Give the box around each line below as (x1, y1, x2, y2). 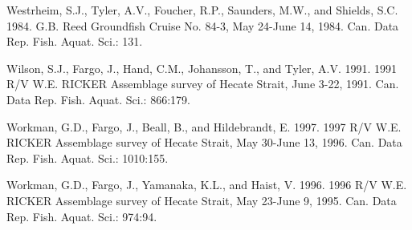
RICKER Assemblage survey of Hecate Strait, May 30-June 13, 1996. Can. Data (6, 134, 402, 151)
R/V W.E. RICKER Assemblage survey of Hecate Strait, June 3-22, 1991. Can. (6, 75, 399, 92)
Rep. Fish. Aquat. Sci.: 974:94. (6, 208, 157, 224)
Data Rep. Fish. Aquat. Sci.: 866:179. (6, 91, 190, 107)
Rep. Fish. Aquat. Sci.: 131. (6, 33, 143, 50)
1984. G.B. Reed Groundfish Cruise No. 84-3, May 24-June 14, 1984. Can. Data (6, 17, 399, 34)
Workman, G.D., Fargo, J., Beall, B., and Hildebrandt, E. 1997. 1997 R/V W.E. (6, 118, 402, 135)
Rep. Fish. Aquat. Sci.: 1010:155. (6, 149, 169, 166)
